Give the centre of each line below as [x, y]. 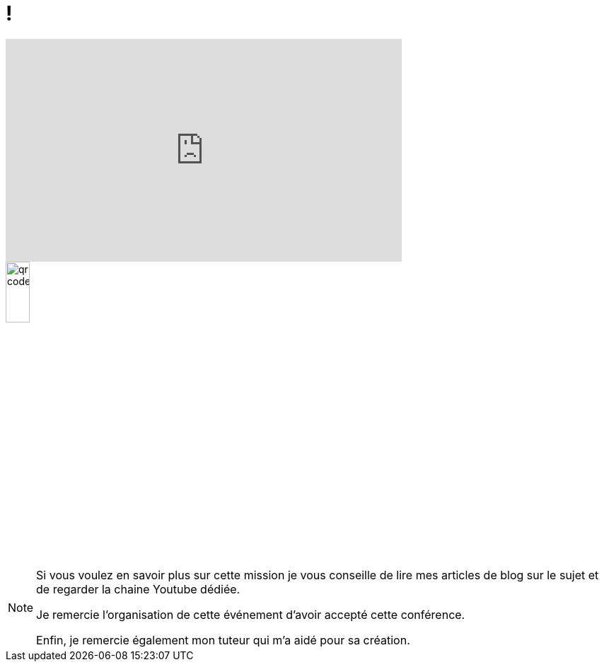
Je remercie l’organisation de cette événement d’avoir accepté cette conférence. [251, 615]
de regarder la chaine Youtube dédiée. [138, 590]
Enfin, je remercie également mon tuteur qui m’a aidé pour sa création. [223, 640]
